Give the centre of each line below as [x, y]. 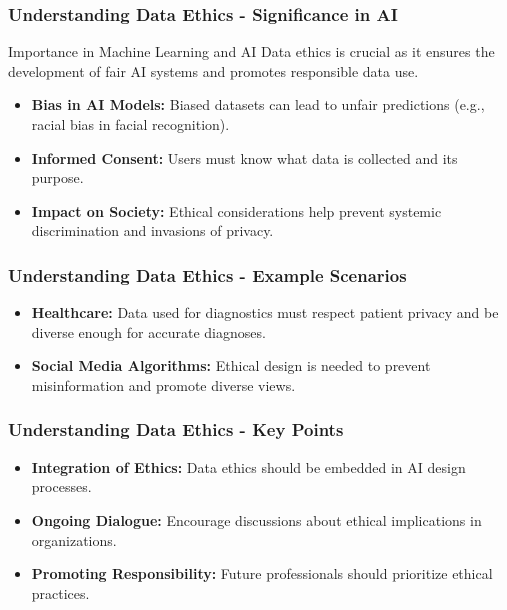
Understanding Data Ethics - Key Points [176, 429]
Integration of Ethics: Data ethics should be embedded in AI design [248, 466]
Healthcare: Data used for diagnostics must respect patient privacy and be [265, 312]
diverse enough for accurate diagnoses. [148, 331]
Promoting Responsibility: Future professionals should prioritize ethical [262, 573]
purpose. [57, 177]
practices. [60, 592]
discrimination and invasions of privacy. [152, 230]
